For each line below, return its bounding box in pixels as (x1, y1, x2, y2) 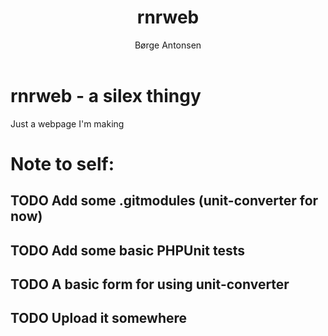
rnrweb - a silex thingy (10, 84, 202, 107)
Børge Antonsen (134, 39, 202, 51)
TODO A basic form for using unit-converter (10, 276, 290, 293)
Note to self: (10, 152, 115, 175)
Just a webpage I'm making (10, 117, 125, 130)
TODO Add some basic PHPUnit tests (10, 242, 245, 259)
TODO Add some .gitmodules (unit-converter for (10, 192, 319, 210)
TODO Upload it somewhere (10, 310, 188, 327)
